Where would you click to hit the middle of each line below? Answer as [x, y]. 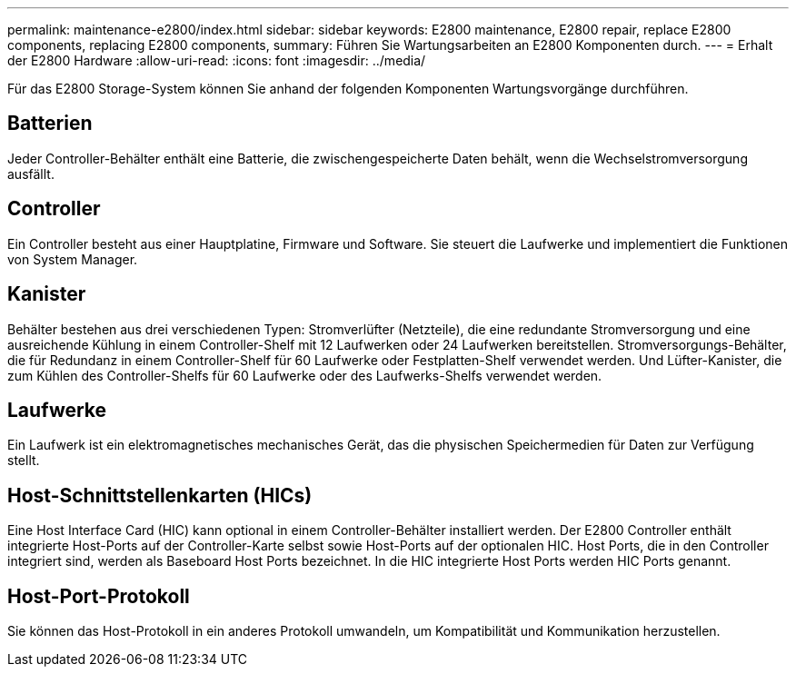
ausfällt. [31, 173]
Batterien [50, 124]
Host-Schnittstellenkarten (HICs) [160, 495]
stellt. [24, 461]
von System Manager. [73, 259]
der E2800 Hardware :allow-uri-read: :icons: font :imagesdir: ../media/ [217, 60]
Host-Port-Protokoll [99, 596]
